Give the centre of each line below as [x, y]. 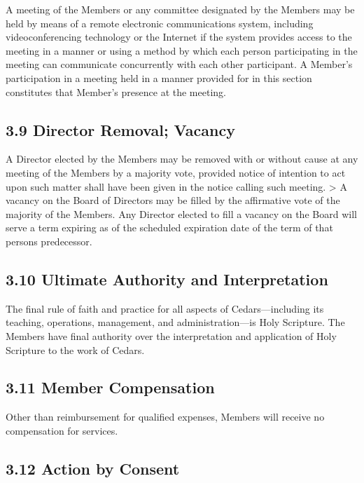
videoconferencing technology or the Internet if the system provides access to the [179, 37]
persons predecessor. [49, 241]
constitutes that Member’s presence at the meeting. [116, 91]
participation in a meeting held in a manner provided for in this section [159, 77]
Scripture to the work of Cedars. [75, 349]
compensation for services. [62, 430]
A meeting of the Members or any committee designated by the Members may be [180, 9]
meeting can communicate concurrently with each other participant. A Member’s [179, 64]
